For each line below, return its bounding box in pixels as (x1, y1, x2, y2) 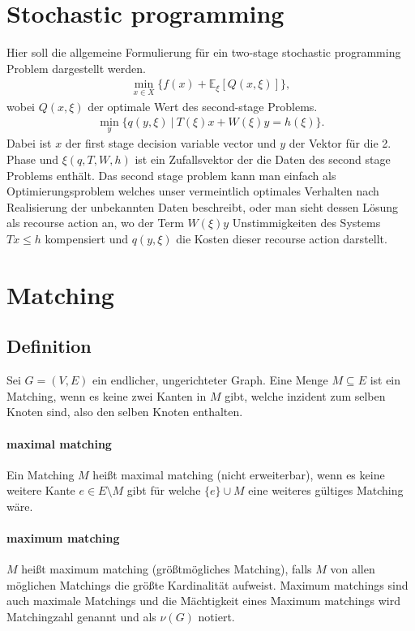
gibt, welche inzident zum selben (225, 387, 386, 404)
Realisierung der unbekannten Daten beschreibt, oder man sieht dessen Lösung (6, 198, 399, 215)
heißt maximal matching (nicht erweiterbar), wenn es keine (92, 466, 385, 483)
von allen (330, 560, 375, 577)
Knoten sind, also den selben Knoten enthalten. (6, 403, 243, 420)
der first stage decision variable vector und (65, 135, 276, 152)
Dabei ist (6, 135, 52, 152)
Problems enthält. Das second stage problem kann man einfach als (6, 166, 336, 183)
